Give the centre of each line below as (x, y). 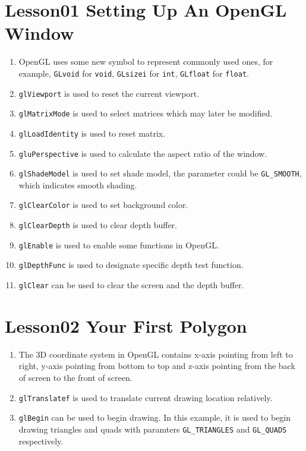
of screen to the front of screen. (75, 378)
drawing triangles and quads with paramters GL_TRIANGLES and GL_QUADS (153, 429)
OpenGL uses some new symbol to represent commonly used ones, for (146, 61)
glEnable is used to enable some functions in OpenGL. (119, 245)
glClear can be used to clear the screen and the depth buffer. (131, 285)
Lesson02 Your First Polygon (126, 325)
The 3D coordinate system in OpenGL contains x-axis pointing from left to (156, 354)
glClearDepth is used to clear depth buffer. (98, 225)
